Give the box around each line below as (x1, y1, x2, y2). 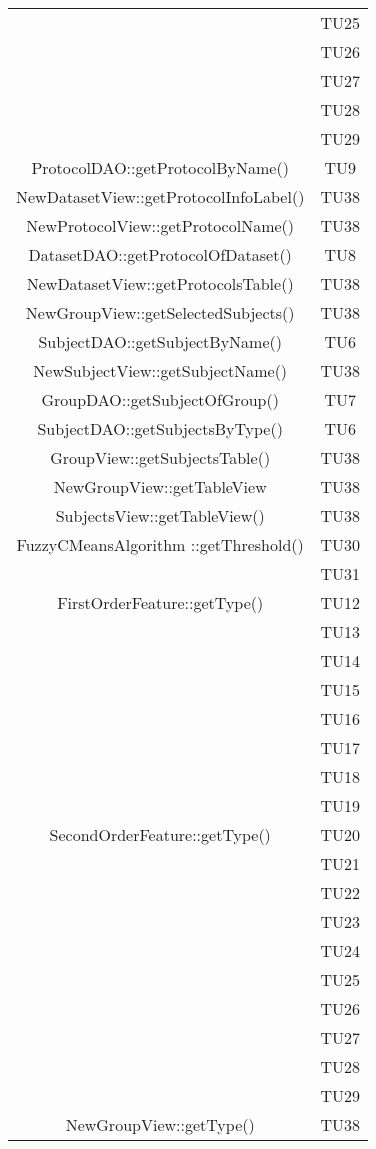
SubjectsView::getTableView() (55, 504, 265, 527)
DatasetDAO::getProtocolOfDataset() (28, 243, 292, 266)
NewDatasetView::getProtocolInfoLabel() (16, 185, 305, 208)
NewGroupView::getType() (65, 1113, 255, 1136)
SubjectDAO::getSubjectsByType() (37, 417, 283, 440)
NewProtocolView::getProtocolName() (26, 214, 295, 237)
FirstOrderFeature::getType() (57, 591, 264, 614)
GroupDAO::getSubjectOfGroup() (41, 388, 279, 411)
